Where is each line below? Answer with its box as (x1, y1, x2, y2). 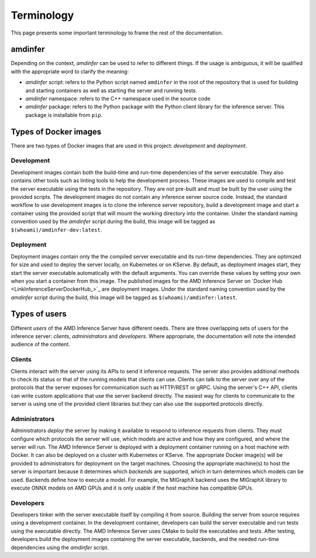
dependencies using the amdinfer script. (11, 544, 109, 551)
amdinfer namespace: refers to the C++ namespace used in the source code (25, 95, 211, 102)
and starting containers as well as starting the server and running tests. (25, 87, 197, 94)
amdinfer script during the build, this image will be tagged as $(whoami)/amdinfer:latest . (11, 294, 238, 301)
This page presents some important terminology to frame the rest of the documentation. (11, 29, 224, 36)
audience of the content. (11, 341, 70, 348)
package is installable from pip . (25, 111, 102, 118)
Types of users (11, 309, 67, 319)
